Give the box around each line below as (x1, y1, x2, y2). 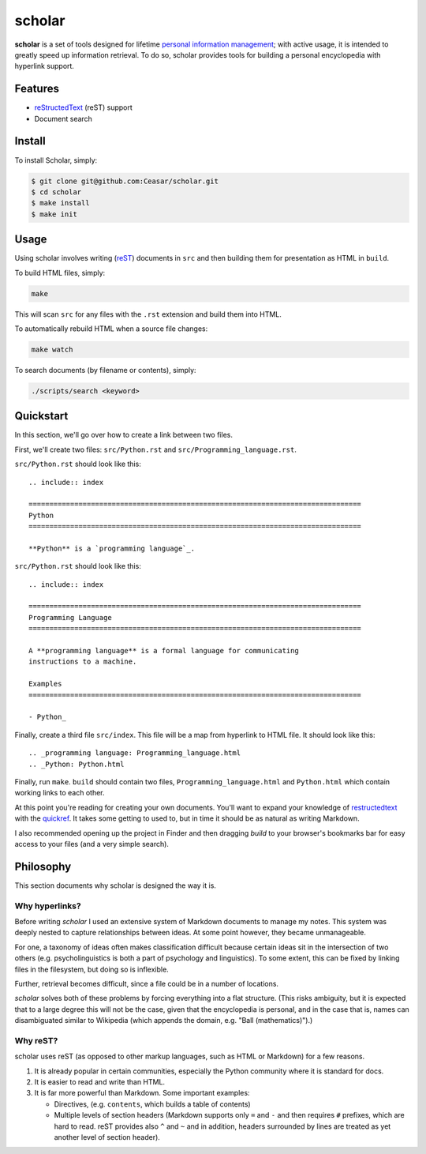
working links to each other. (14, 788, 106, 798)
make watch (31, 344, 73, 354)
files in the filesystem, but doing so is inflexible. (14, 964, 169, 974)
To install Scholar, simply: (14, 155, 98, 165)
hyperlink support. (14, 62, 75, 71)
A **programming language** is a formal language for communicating (28, 646, 299, 656)
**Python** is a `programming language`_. (28, 543, 196, 553)
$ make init (31, 209, 78, 219)
